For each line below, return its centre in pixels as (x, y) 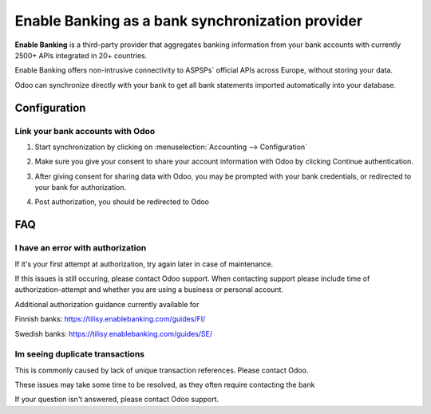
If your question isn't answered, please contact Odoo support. (117, 400)
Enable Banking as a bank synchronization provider (189, 21)
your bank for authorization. (81, 187)
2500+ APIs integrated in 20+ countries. (81, 55)
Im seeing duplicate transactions (80, 354)
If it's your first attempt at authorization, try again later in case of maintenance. (144, 264)
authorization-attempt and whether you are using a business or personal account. (149, 290)
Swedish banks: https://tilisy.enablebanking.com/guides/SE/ (114, 333)
